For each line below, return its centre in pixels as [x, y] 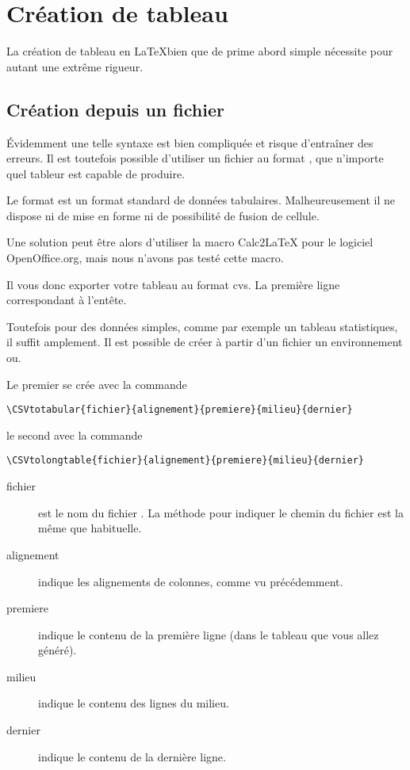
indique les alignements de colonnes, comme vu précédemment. [191, 581]
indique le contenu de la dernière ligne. [132, 756]
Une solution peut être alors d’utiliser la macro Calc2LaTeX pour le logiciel [190, 242]
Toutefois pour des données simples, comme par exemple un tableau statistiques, [202, 326]
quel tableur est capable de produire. [96, 173]
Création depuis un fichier [115, 109]
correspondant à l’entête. [67, 300]
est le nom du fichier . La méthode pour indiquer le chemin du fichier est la [221, 512]
